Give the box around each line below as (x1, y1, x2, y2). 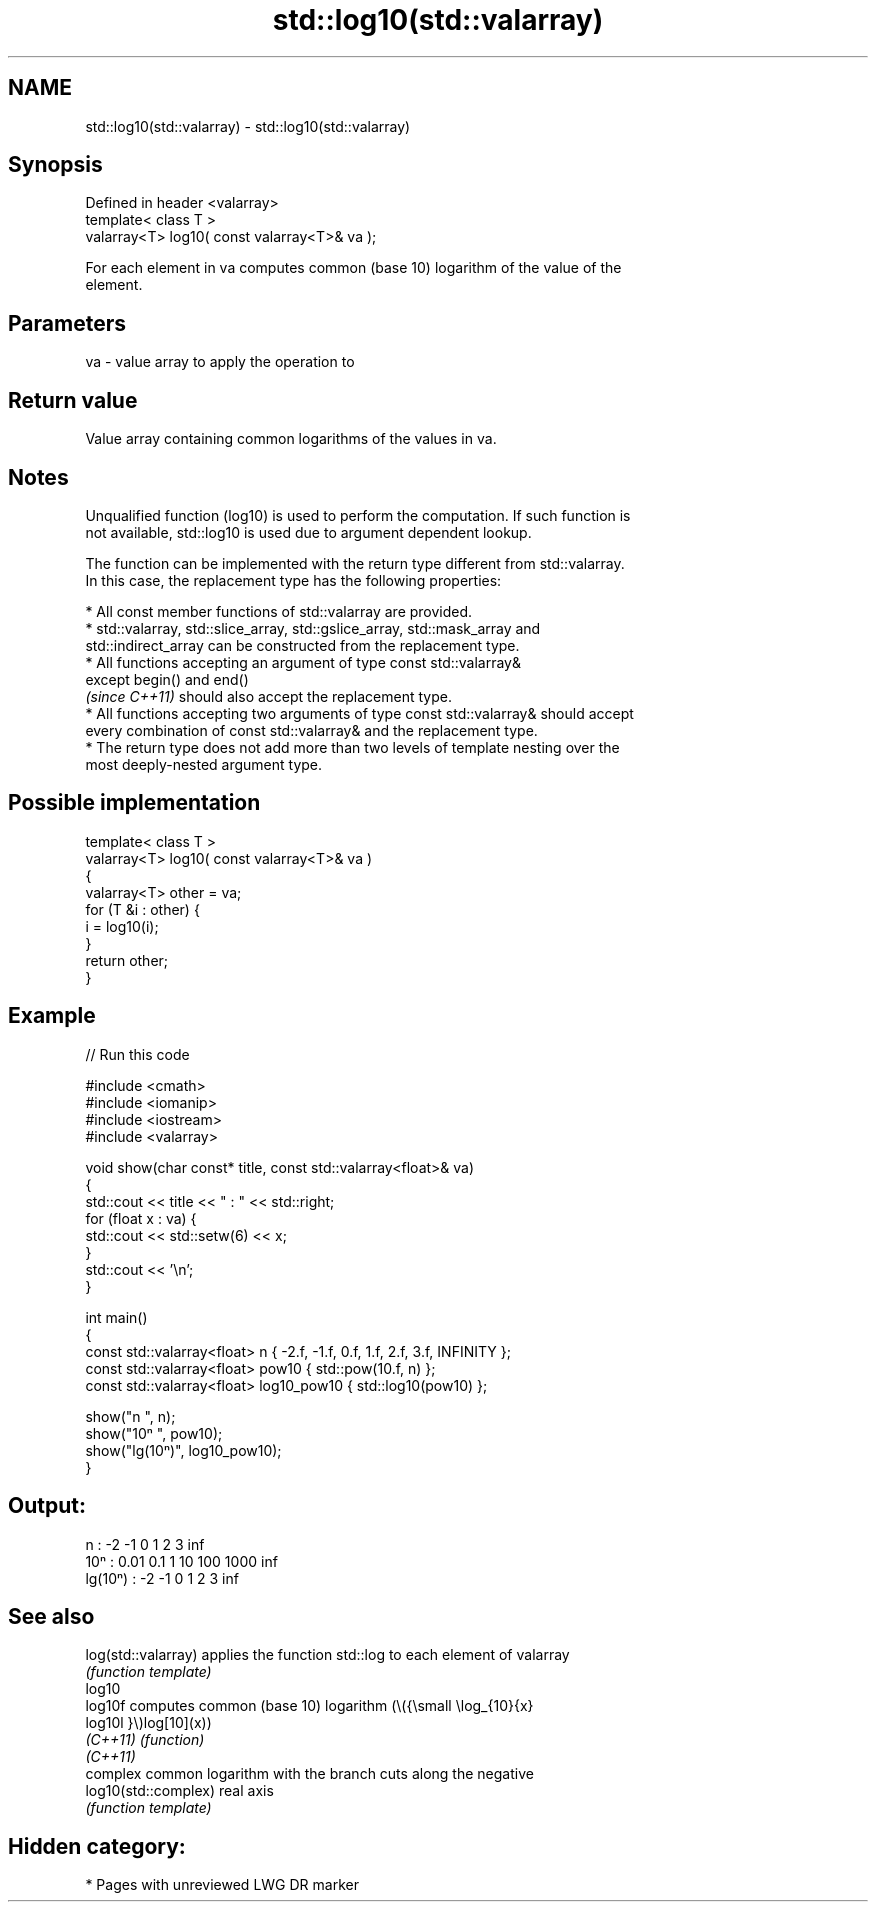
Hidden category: (8, 1833, 186, 1859)
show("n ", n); (85, 1407, 176, 1425)
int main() (85, 1308, 148, 1326)
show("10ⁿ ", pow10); (85, 1424, 223, 1442)
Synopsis (8, 152, 103, 178)
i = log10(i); (85, 917, 159, 935)
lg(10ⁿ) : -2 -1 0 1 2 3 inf (85, 1569, 239, 1587)
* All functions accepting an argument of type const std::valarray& (85, 653, 521, 671)
